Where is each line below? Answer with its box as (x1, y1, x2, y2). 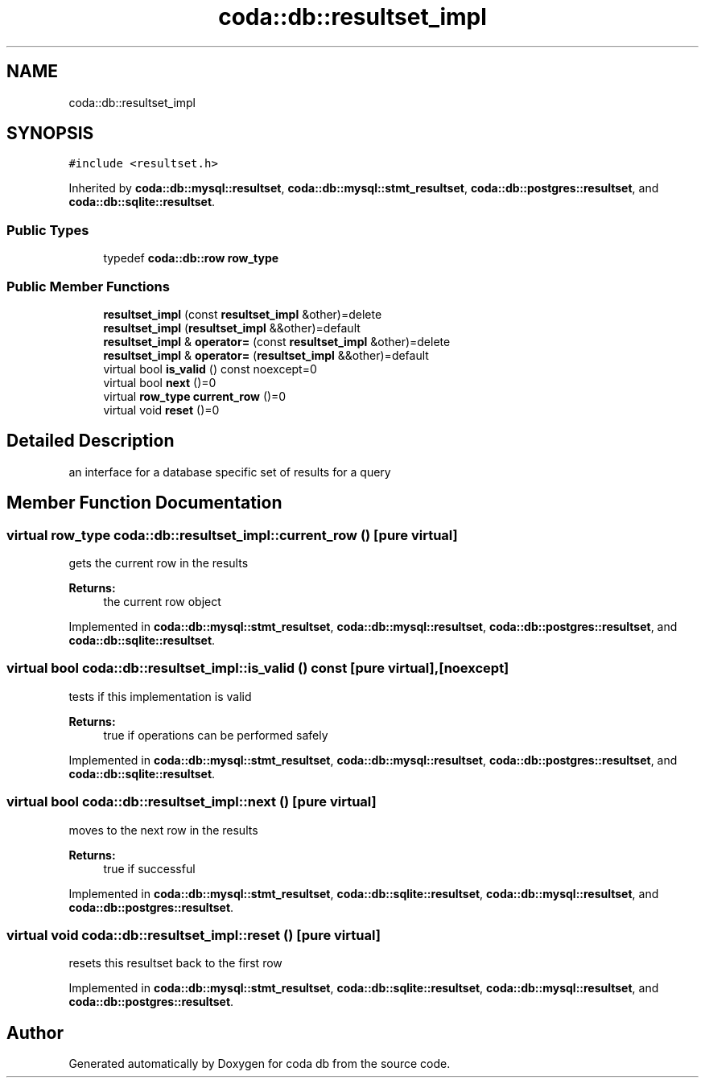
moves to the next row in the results (68, 822, 258, 837)
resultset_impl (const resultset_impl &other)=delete (103, 307, 382, 321)
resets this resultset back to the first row (68, 956, 282, 971)
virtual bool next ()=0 (103, 375, 216, 389)
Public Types (6, 221, 89, 238)
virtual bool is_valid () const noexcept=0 (103, 361, 317, 376)
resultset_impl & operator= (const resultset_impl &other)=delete (103, 334, 451, 348)
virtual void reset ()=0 (103, 402, 220, 417)
